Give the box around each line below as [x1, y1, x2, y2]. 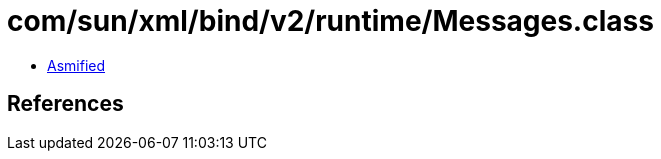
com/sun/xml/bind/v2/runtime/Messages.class [7, 4, 654, 38]
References [7, 91, 124, 117]
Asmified [47, 56, 106, 74]
